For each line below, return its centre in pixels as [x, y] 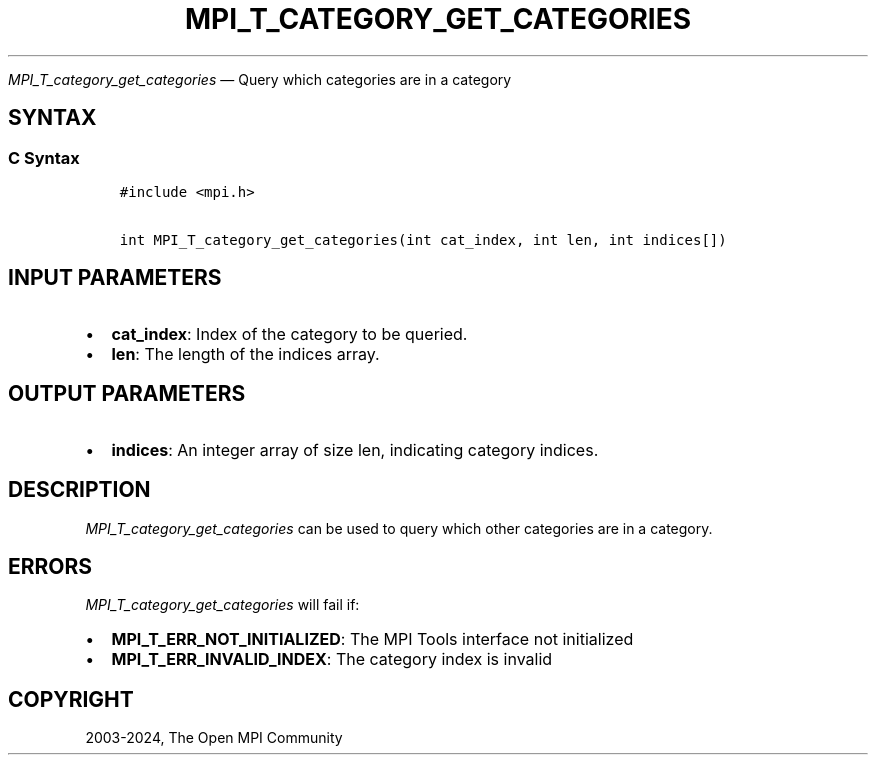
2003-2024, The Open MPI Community [214, 738]
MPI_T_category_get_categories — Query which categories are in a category [260, 79]
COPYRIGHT [71, 699]
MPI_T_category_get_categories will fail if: [222, 605]
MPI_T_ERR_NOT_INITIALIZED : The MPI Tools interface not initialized [372, 639]
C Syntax [44, 157]
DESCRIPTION [79, 490]
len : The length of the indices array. [245, 353]
